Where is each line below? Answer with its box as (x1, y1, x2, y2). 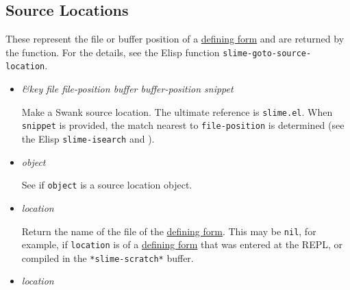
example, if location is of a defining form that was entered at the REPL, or (21, 237, 343, 252)
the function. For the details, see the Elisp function (5, 45, 220, 59)
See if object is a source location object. (21, 178, 192, 192)
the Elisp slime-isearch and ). (21, 132, 155, 146)
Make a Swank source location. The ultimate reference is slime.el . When (21, 104, 333, 119)
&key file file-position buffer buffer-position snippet (21, 82, 234, 96)
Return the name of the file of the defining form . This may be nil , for (21, 223, 316, 238)
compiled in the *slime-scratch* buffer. (21, 250, 194, 265)
